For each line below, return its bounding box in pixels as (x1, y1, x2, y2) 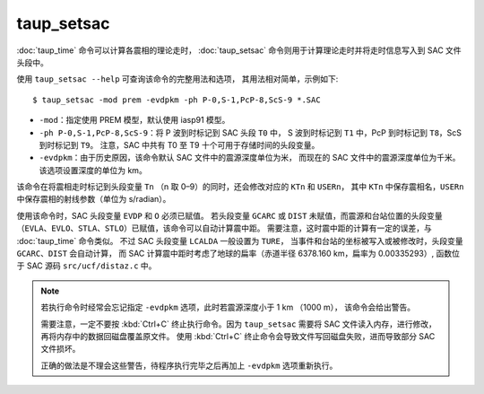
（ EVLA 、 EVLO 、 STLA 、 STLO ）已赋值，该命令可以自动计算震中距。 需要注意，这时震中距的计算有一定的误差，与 (16, 223, 432, 233)
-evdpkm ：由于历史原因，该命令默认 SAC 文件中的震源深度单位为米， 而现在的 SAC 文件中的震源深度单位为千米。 (39, 153, 461, 163)
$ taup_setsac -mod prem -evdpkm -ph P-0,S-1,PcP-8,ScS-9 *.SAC (32, 94, 322, 105)
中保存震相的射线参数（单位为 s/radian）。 (16, 194, 171, 205)
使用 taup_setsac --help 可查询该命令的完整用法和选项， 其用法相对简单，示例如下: (16, 74, 339, 84)
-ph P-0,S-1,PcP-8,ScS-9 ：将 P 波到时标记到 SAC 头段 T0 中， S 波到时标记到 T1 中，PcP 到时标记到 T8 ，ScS (39, 127, 462, 138)
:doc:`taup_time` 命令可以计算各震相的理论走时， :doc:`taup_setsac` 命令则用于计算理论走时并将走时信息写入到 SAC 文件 (16, 45, 462, 56)
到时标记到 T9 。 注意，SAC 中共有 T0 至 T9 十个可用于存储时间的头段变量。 (39, 139, 320, 150)
